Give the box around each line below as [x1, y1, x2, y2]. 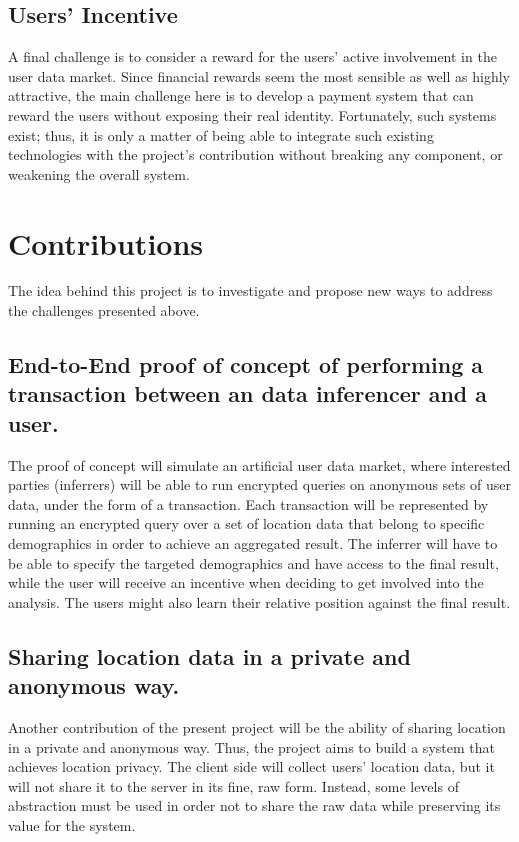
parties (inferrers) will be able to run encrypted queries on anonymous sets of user [8, 474, 511, 495]
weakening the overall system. [8, 163, 190, 184]
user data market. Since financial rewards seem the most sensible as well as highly [8, 65, 510, 86]
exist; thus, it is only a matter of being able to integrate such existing [8, 124, 434, 145]
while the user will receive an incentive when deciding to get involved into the [8, 572, 484, 593]
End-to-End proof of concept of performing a [8, 349, 484, 380]
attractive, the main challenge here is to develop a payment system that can [8, 85, 474, 106]
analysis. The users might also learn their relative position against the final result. [8, 591, 511, 612]
